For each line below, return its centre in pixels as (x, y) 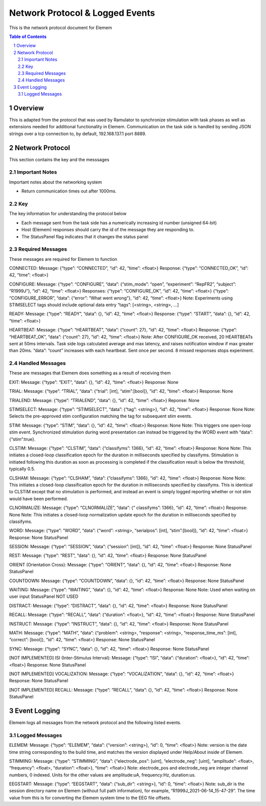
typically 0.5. (22, 469)
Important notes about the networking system (55, 182)
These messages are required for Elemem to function (63, 259)
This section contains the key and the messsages (59, 159)
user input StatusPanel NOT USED (44, 596)
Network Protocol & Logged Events (82, 13)
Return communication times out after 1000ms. (69, 191)
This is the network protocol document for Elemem (61, 28)
